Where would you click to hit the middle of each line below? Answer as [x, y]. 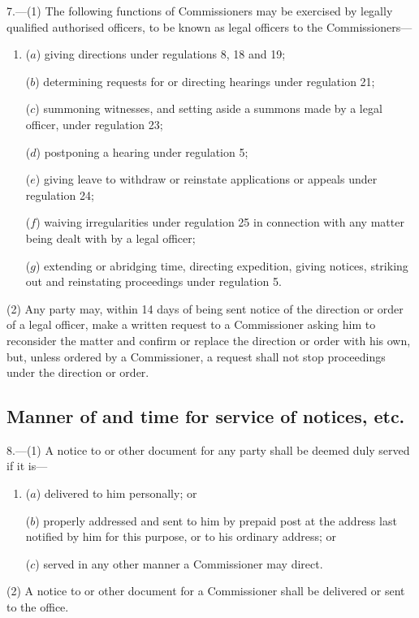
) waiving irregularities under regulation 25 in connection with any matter [220, 222]
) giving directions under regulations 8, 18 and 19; [161, 54]
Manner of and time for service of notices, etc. [206, 416]
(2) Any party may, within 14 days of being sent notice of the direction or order [205, 308]
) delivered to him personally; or [117, 493]
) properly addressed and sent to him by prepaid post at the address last [216, 520]
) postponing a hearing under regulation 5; [142, 151]
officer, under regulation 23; [94, 124]
